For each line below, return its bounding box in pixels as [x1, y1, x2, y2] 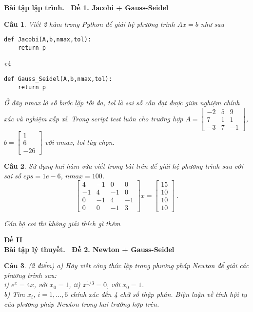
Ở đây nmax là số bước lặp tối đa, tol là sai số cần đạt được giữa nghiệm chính [4, 97, 240, 108]
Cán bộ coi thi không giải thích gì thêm [4, 218, 120, 228]
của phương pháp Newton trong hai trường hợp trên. [4, 298, 159, 309]
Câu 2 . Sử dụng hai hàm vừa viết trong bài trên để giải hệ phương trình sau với [4, 161, 243, 171]
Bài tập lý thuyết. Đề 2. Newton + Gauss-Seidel [4, 244, 175, 254]
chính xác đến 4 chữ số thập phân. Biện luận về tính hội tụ [70, 289, 247, 299]
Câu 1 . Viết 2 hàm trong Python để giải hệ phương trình [4, 19, 175, 29]
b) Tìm [4, 289, 25, 299]
